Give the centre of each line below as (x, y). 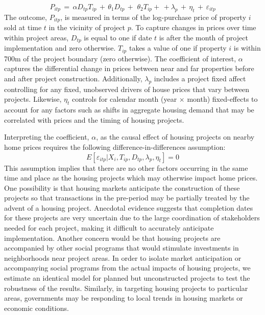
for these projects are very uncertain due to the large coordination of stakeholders (132, 218)
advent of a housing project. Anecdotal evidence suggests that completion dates (129, 207)
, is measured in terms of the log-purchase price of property (153, 17)
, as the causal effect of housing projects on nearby (175, 137)
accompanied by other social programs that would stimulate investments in (122, 248)
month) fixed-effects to (222, 99)
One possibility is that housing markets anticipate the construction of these (122, 187)
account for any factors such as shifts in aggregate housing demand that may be (129, 110)
